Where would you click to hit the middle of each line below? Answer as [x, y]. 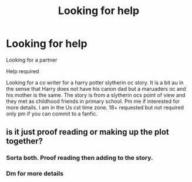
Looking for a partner [32, 60]
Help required [23, 71]
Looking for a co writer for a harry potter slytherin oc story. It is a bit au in [95, 83]
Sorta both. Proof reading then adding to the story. [80, 158]
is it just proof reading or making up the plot [87, 132]
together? [24, 141]
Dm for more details [35, 174]
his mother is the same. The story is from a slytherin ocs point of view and [96, 95]
